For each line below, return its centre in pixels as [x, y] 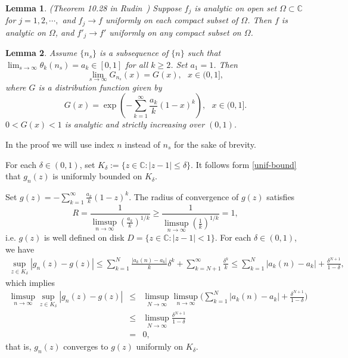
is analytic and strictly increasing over [135, 124]
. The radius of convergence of [184, 196]
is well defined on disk [84, 237]
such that [204, 53]
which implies [30, 282]
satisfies [281, 196]
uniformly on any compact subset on [175, 32]
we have [20, 249]
